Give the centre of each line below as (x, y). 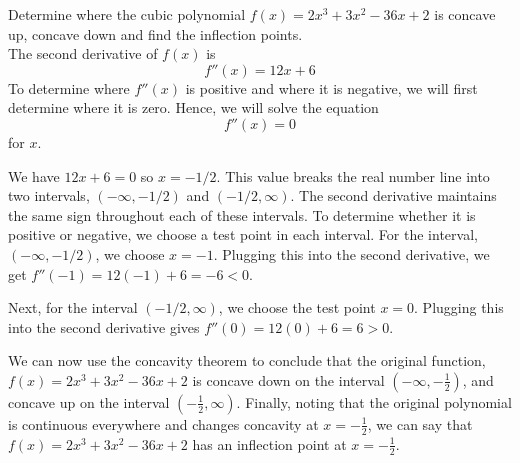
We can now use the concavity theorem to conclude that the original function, (247, 360)
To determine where (69, 87)
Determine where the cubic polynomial (127, 14)
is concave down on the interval (288, 379)
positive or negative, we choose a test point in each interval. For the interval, (243, 234)
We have (34, 175)
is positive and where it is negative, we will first (331, 87)
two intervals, (49, 195)
